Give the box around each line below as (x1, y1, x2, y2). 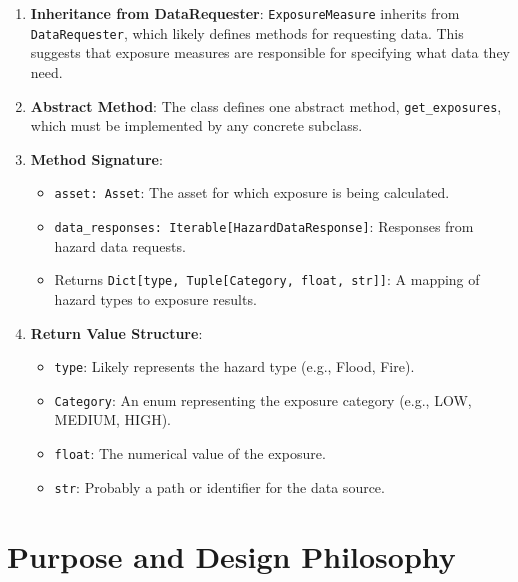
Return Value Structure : (30, 322, 203, 343)
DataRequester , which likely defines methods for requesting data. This (30, 22, 464, 43)
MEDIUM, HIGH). (54, 409, 171, 430)
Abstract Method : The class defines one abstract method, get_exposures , (30, 95, 502, 116)
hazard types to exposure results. (54, 288, 257, 309)
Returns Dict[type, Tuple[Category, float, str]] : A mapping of (54, 269, 480, 290)
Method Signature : (30, 148, 163, 169)
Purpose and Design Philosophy (7, 535, 456, 576)
